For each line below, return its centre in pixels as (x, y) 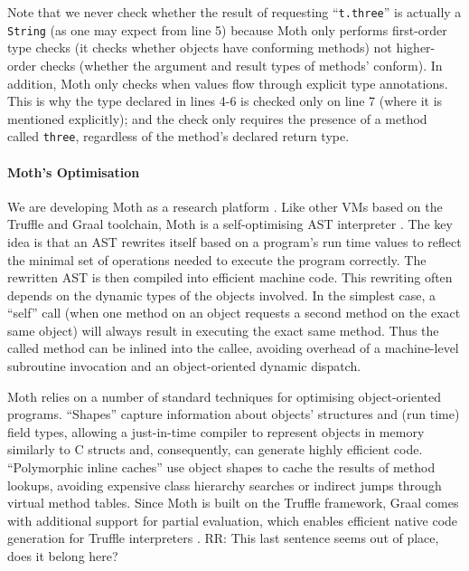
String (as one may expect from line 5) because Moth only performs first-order (227, 29)
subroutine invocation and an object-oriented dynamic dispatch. (184, 366)
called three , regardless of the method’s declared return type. (178, 136)
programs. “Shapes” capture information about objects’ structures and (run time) (234, 414)
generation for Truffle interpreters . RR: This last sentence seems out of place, (223, 538)
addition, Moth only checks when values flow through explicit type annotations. (228, 83)
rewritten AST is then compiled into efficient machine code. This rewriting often (230, 277)
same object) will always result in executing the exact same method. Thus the (223, 330)
